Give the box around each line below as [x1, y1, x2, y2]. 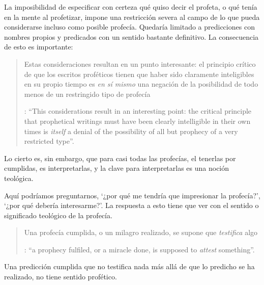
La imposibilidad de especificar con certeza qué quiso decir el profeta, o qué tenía [4, 2, 257, 12]
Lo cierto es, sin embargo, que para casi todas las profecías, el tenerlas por [4, 152, 236, 163]
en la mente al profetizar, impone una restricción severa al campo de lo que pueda [4, 11, 260, 22]
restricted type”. [24, 136, 74, 146]
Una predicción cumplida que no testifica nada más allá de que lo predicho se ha [4, 261, 255, 272]
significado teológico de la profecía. [4, 210, 112, 220]
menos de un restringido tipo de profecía [24, 88, 151, 99]
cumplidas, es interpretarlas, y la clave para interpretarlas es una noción [4, 163, 229, 173]
